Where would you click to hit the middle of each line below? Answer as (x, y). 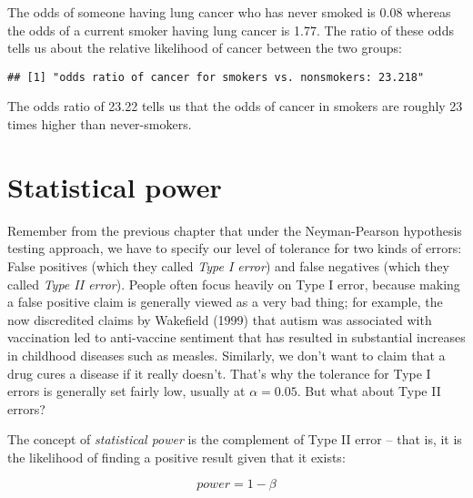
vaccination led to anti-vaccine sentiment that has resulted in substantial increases (236, 337)
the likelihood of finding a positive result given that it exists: (176, 457)
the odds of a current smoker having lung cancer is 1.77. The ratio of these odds (231, 30)
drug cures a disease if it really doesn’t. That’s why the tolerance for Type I (219, 373)
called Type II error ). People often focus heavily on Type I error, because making (234, 284)
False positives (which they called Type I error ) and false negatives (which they (228, 265)
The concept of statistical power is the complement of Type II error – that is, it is (235, 439)
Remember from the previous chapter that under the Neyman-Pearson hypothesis (235, 230)
